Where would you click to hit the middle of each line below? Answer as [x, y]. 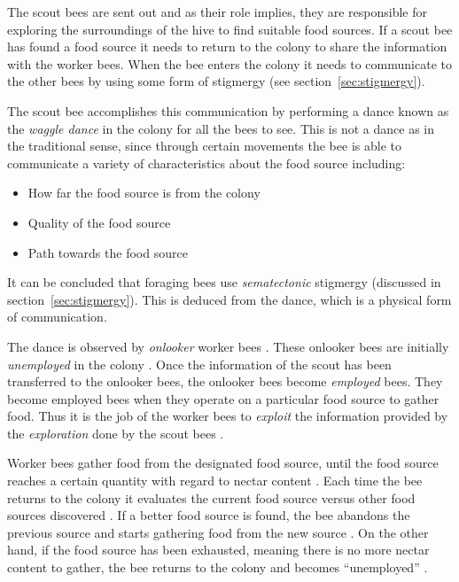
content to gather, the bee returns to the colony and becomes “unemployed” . [218, 567]
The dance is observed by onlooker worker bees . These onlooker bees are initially [228, 346]
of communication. [57, 317]
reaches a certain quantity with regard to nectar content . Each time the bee [215, 481]
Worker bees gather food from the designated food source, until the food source [223, 463]
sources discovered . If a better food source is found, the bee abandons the [209, 515]
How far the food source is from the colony [144, 193]
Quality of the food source [99, 222]
